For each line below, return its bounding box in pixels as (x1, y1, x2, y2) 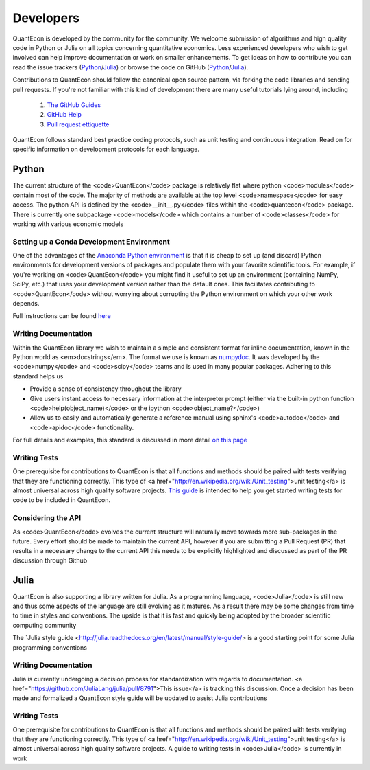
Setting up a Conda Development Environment (12, 237, 171, 247)
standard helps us (12, 372, 64, 381)
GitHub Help (47, 111, 82, 119)
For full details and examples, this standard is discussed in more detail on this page (12, 436, 247, 444)
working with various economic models (12, 220, 124, 228)
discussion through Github (12, 556, 88, 565)
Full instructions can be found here (12, 312, 111, 320)
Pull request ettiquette (47, 120, 110, 128)
